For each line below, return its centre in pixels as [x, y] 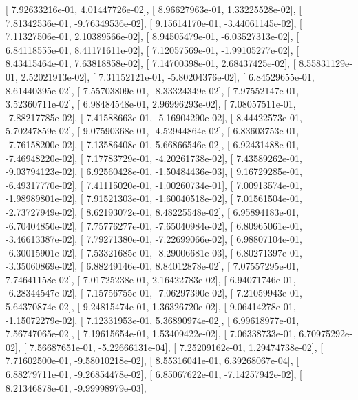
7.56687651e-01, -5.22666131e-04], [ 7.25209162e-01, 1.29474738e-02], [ [176, 347]
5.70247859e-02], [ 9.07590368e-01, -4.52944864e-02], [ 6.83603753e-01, [152, 131]
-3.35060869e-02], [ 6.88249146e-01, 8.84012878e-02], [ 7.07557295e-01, [152, 266]
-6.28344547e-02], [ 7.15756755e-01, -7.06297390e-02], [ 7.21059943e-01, [154, 293]
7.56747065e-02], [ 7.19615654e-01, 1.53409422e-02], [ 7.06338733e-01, [151, 333]
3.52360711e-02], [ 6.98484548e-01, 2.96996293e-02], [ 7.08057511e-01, [151, 104]
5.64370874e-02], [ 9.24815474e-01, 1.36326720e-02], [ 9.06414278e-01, [151, 307]
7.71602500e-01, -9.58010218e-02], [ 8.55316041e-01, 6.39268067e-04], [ [152, 360]
